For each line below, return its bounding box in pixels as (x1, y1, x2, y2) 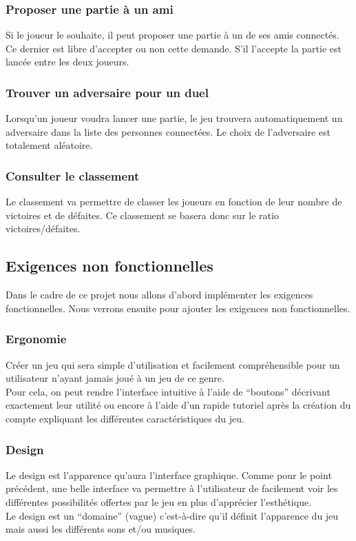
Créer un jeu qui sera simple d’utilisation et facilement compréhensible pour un (6, 357, 340, 371)
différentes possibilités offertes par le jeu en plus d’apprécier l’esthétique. (6, 494, 312, 509)
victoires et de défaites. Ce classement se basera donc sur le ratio (6, 207, 279, 222)
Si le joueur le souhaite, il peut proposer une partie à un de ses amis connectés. (6, 28, 339, 42)
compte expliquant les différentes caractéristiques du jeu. (6, 411, 244, 425)
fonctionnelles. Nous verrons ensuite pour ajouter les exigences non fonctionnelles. (6, 300, 350, 315)
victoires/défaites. (6, 221, 81, 236)
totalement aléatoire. (6, 138, 93, 152)
